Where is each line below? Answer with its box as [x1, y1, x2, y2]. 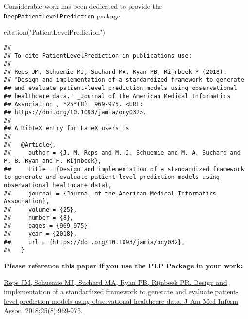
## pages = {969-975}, [4, 222, 91, 230]
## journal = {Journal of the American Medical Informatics [4, 190, 216, 197]
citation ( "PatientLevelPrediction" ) [4, 27, 105, 37]
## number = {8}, [4, 214, 74, 221]
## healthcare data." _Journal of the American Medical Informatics [4, 92, 230, 100]
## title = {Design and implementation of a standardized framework [4, 165, 244, 173]
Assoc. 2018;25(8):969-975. [4, 305, 83, 316]
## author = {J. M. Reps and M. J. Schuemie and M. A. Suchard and [4, 149, 241, 157]
